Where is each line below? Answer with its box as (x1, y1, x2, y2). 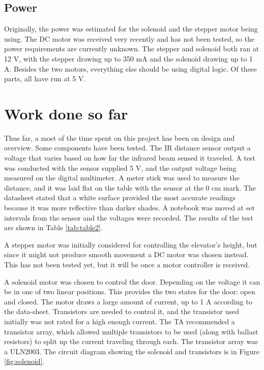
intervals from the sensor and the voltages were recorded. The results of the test (4, 212, 253, 223)
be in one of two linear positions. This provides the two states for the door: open (4, 286, 255, 297)
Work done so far (4, 103, 128, 124)
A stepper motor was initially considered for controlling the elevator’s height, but (4, 239, 257, 250)
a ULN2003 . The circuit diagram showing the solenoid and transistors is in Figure (4, 346, 259, 356)
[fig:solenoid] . (4, 356, 45, 366)
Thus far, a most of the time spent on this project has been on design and (4, 132, 235, 143)
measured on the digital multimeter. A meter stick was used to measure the (4, 172, 240, 183)
